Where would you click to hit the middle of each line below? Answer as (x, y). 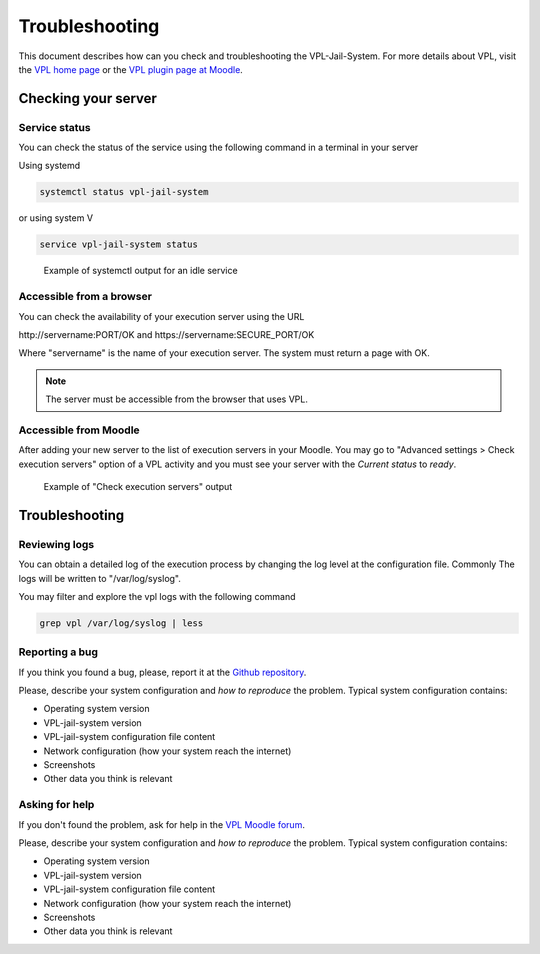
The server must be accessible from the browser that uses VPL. (177, 399)
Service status (54, 127)
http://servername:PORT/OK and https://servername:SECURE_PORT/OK (166, 334)
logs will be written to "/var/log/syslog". (100, 578)
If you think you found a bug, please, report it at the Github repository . (162, 672)
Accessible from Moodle (79, 430)
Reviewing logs (56, 544)
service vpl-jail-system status (119, 244)
